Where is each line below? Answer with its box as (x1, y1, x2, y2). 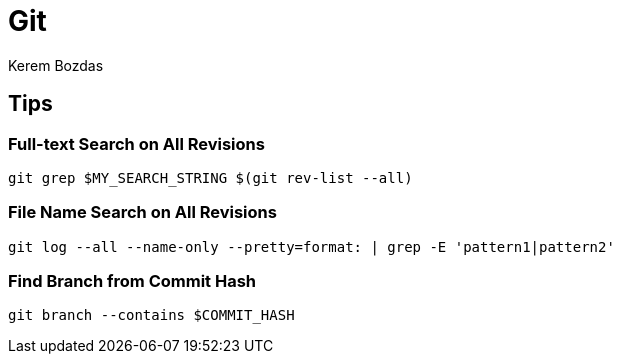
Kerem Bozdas (8, 56, 104, 74)
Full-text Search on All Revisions (8, 133, 265, 154)
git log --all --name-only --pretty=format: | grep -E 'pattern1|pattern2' (8, 238, 615, 255)
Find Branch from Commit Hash (8, 271, 257, 292)
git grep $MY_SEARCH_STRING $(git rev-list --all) (8, 169, 413, 186)
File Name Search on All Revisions (8, 202, 277, 223)
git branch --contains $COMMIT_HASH (8, 307, 295, 324)
